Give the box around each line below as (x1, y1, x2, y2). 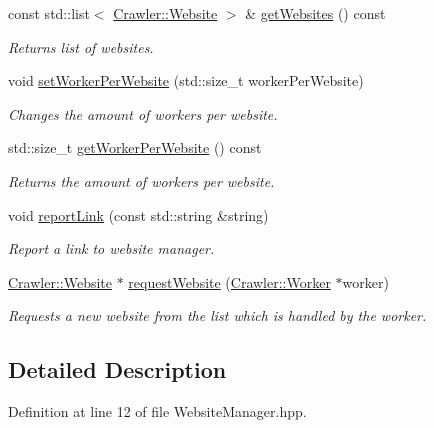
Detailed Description (8, 354, 227, 385)
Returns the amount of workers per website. (8, 170, 275, 191)
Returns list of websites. (8, 36, 154, 57)
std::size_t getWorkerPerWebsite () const (8, 137, 262, 158)
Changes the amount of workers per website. (8, 103, 278, 124)
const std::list (8, 3, 90, 23)
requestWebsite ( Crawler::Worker (128, 271, 331, 292)
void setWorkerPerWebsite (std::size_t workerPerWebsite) (8, 70, 364, 91)
